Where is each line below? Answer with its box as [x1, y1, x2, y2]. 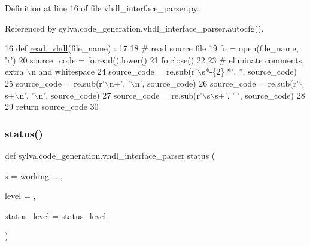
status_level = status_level [5, 209, 107, 222]
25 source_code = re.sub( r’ [5, 76, 105, 89]
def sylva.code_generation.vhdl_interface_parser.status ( [5, 149, 215, 161]
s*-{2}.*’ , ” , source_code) [202, 65, 297, 78]
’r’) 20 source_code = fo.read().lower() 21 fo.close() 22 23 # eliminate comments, [5, 53, 305, 66]
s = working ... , [5, 169, 63, 182]
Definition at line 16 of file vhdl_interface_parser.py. [5, 2, 199, 14]
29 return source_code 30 [5, 100, 99, 113]
